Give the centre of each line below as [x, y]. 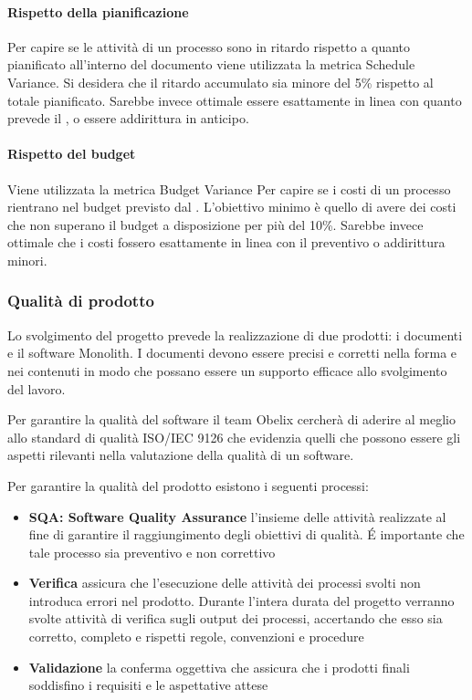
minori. [27, 260]
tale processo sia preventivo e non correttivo [152, 552]
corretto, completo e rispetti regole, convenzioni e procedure [196, 637]
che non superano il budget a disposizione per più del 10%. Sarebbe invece [215, 224]
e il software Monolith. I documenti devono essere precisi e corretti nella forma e [232, 353]
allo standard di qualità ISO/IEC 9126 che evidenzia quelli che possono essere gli [234, 437]
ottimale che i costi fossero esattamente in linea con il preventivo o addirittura [226, 242]
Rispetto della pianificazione [98, 11]
